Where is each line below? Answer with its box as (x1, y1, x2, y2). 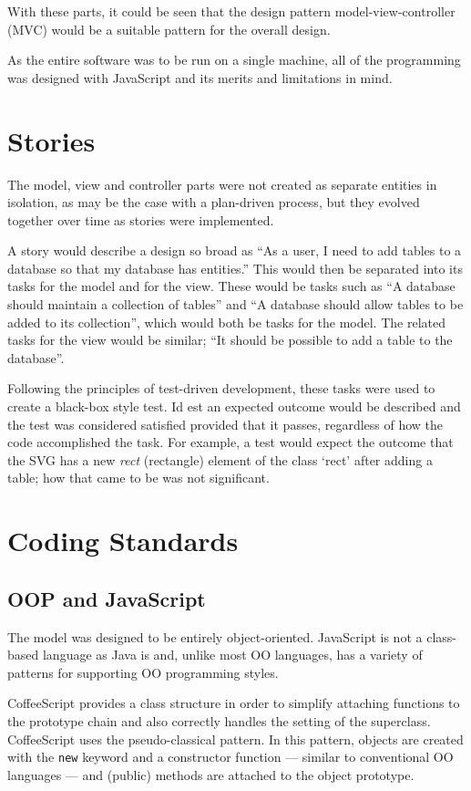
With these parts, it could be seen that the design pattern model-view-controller (7, 2, 456, 20)
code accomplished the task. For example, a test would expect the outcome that (7, 432, 454, 452)
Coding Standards (7, 522, 239, 559)
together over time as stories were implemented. (7, 210, 274, 229)
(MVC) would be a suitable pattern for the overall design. (7, 19, 331, 38)
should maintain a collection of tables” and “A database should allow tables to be (7, 295, 464, 314)
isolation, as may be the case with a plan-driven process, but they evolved (7, 193, 420, 212)
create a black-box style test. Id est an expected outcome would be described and (7, 397, 461, 416)
